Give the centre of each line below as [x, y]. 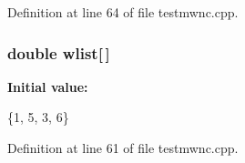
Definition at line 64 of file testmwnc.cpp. [123, 12]
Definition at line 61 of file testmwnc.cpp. [123, 148]
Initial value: [48, 86]
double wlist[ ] [59, 52]
